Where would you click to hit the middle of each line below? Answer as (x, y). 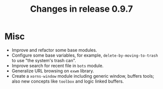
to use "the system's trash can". (44, 60)
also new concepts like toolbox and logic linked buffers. (68, 81)
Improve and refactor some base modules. (54, 50)
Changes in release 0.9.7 (81, 9)
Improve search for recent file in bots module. (57, 66)
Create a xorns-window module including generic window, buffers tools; (83, 76)
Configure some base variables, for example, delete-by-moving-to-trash (85, 55)
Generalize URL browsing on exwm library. (53, 71)
